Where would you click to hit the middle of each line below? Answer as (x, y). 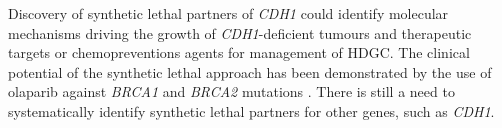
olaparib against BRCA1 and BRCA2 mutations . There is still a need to (231, 91)
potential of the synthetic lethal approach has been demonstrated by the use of (250, 71)
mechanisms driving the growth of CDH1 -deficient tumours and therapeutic (240, 32)
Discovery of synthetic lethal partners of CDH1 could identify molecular (228, 13)
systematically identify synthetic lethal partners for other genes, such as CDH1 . (251, 110)
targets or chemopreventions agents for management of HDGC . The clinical (239, 52)
